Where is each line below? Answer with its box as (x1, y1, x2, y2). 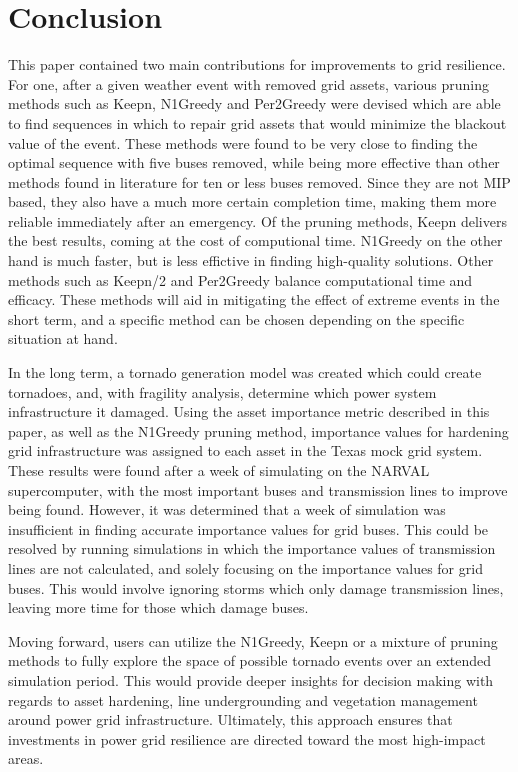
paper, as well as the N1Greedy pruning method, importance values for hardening (8, 420, 509, 441)
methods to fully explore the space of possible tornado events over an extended (8, 650, 492, 671)
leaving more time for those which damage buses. (8, 597, 309, 618)
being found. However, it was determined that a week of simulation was (8, 499, 446, 520)
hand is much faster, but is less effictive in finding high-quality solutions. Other (8, 250, 494, 271)
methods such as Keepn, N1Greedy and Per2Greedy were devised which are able (8, 93, 501, 114)
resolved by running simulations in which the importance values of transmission (8, 538, 496, 559)
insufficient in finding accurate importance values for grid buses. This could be (8, 518, 489, 539)
